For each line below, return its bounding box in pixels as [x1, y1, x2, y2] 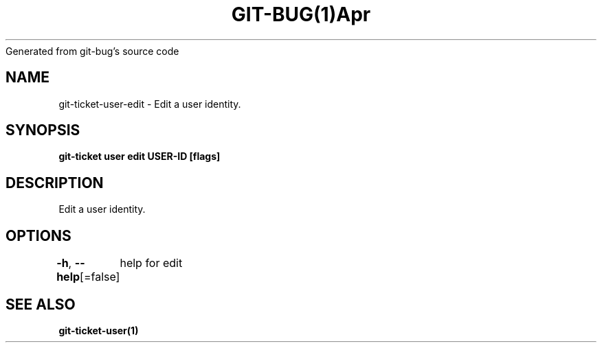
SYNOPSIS [5, 121, 80, 139]
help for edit [120, 256, 183, 270]
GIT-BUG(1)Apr [231, 3, 371, 26]
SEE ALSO [5, 295, 76, 313]
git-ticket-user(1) [58, 324, 139, 336]
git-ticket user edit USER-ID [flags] [58, 150, 221, 163]
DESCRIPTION [5, 174, 104, 192]
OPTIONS [5, 227, 71, 244]
